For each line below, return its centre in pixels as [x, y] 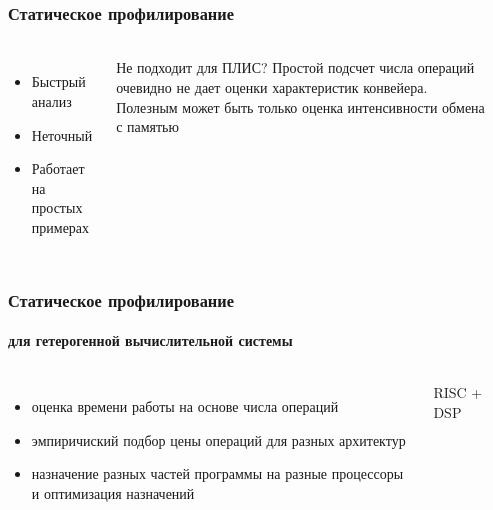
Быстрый [58, 81]
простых [57, 207]
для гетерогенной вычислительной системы [150, 340]
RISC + [458, 392]
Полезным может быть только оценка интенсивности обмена [300, 106]
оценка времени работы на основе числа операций [185, 406]
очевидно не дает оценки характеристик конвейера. [272, 87]
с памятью [147, 126]
